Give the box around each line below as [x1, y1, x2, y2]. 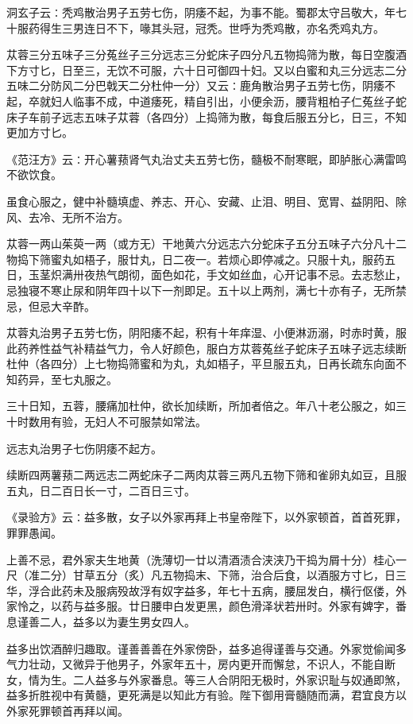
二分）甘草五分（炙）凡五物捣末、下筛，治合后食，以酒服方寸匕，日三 [39, 567, 407, 583]
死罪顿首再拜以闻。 [28, 702, 129, 718]
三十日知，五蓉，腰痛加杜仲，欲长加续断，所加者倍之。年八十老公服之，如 [6, 397, 396, 414]
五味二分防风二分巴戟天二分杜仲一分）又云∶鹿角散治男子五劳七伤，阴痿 [6, 77, 384, 94]
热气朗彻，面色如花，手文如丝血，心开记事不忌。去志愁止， [95, 266, 407, 283]
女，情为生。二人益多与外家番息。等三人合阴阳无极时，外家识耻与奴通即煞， [6, 671, 407, 687]
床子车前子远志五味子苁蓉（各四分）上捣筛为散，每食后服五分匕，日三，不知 [6, 108, 407, 125]
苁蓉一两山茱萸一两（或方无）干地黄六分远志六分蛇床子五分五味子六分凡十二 [6, 235, 407, 252]
